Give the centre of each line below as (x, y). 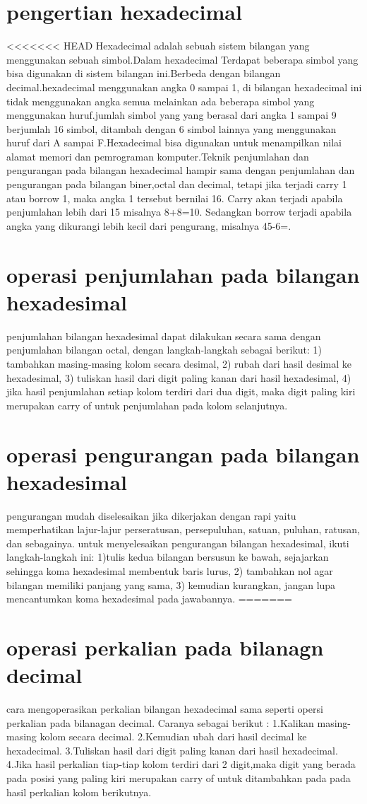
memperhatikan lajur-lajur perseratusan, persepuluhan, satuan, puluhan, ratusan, (183, 529)
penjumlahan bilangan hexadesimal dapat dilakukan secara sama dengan (164, 336)
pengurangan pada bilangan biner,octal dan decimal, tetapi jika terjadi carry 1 (177, 184)
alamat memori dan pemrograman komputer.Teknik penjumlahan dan (158, 156)
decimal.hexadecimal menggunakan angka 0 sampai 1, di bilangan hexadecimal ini (184, 87)
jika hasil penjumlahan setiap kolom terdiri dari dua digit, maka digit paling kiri (181, 391)
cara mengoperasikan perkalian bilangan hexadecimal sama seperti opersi (165, 709)
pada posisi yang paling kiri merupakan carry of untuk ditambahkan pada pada (179, 778)
